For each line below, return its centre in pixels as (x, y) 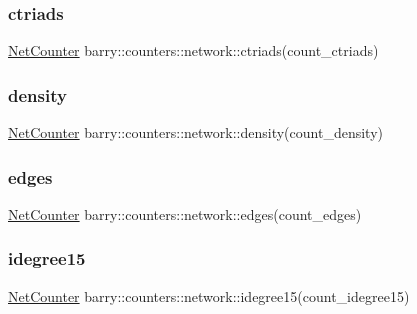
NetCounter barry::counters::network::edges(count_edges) (185, 213)
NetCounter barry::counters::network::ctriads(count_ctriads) (193, 50)
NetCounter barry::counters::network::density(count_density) (195, 132)
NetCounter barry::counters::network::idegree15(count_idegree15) (209, 295)
